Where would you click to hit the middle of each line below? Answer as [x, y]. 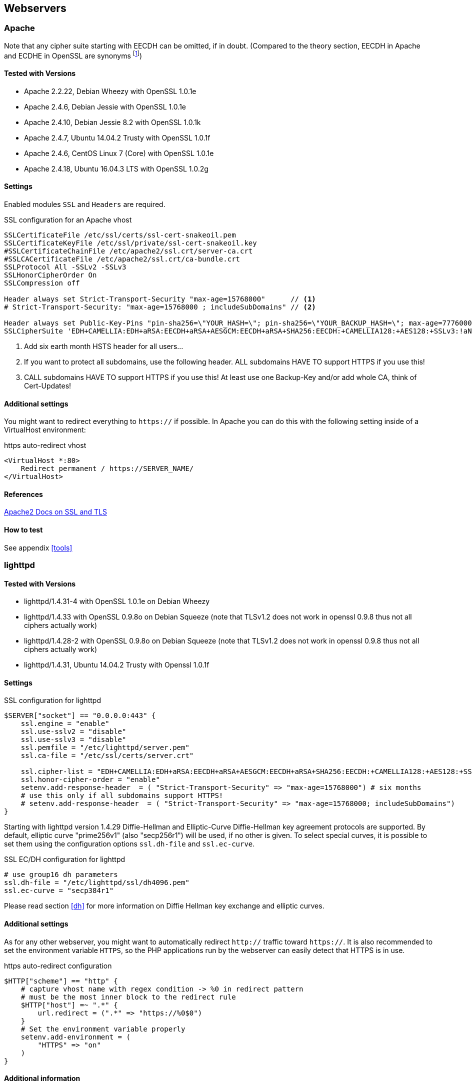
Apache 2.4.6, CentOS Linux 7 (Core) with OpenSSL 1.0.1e [119, 153]
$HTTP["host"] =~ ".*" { [69, 1005]
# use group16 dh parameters [61, 875]
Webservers [35, 8]
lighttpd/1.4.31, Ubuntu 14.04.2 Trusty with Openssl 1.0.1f [117, 665]
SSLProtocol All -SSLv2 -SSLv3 [65, 267]
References [23, 494]
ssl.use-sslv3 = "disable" [73, 740]
